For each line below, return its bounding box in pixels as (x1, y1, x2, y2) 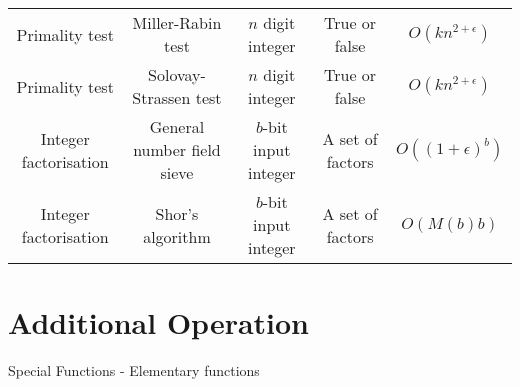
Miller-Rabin (132, 11, 222, 34)
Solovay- (148, 63, 206, 86)
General (149, 115, 205, 138)
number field (133, 138, 221, 161)
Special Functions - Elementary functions (8, 360, 260, 381)
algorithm (143, 224, 211, 248)
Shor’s (155, 201, 199, 225)
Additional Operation (8, 302, 310, 343)
